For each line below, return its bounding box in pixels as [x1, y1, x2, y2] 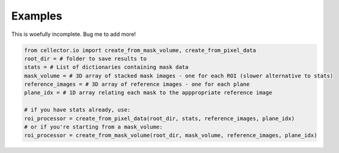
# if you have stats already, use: [24, 107, 131, 113]
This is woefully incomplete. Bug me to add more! [11, 30, 136, 38]
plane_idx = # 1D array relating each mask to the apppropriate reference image [24, 89, 272, 96]
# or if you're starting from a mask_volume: [24, 124, 163, 130]
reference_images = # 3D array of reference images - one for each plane [24, 81, 250, 88]
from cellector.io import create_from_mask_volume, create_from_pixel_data [24, 46, 257, 54]
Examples [11, 9, 62, 23]
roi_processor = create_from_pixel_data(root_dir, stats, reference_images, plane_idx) [24, 115, 295, 122]
